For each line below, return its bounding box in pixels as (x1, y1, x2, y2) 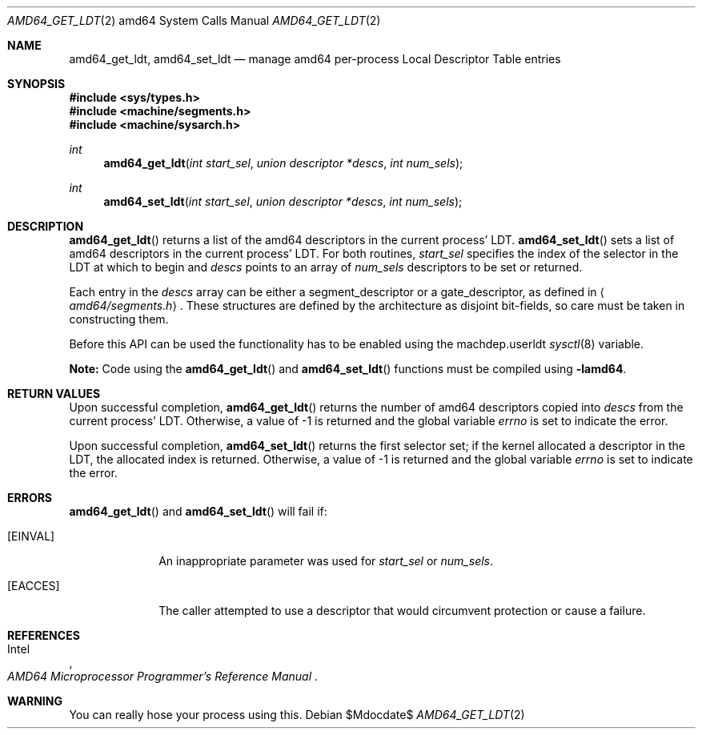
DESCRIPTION (7, 219, 84, 233)
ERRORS (7, 491, 53, 504)
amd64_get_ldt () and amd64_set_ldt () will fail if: (69, 504, 327, 518)
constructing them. (69, 312, 169, 326)
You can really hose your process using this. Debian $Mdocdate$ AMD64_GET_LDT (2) (69, 708, 525, 721)
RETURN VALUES (7, 387, 101, 400)
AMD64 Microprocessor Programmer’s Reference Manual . (7, 669, 319, 683)
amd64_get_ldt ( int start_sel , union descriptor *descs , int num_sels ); (103, 156, 463, 170)
